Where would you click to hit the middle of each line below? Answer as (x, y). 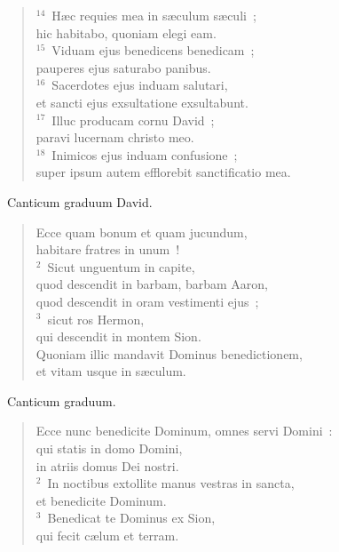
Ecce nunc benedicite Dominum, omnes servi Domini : (184, 431)
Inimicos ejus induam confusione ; (145, 154)
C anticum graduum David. (80, 201)
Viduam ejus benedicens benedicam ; (153, 50)
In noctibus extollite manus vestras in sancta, (171, 483)
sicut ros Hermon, (96, 319)
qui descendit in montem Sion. (118, 336)
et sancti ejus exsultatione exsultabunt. (142, 102)
